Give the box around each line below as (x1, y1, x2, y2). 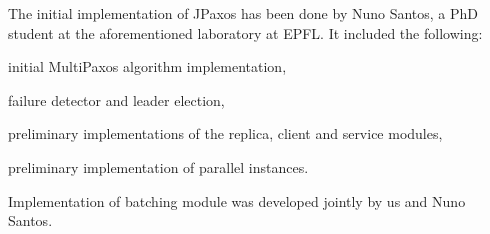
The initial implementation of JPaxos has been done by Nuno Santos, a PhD (8, 3, 479, 23)
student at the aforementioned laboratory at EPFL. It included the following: (8, 22, 483, 43)
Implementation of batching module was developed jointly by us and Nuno (8, 190, 466, 211)
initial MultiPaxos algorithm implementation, (8, 56, 287, 77)
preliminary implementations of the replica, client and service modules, (8, 123, 443, 144)
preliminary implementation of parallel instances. (8, 156, 309, 177)
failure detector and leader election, (8, 89, 225, 110)
